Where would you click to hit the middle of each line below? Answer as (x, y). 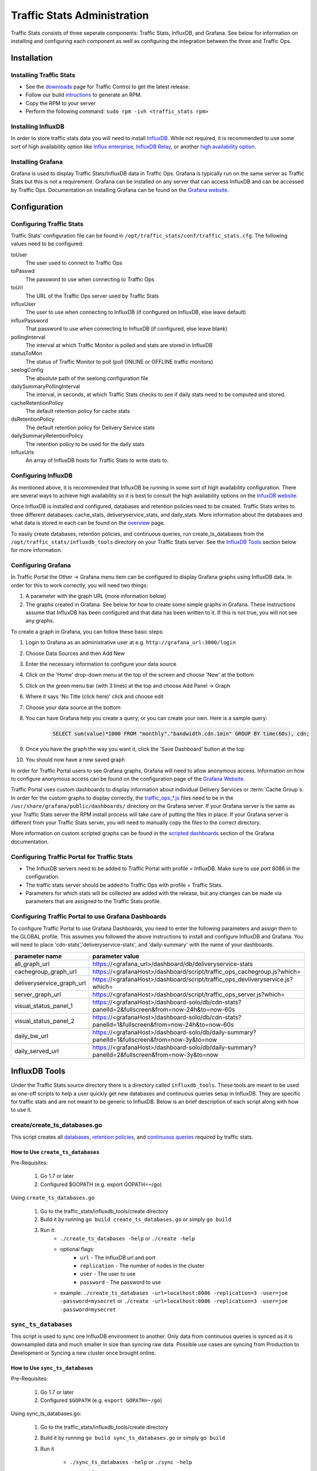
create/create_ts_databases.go (56, 1125)
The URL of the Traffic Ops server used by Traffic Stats (92, 296)
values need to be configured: (47, 244)
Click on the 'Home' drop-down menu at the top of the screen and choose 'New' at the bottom (140, 675)
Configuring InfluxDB (42, 475)
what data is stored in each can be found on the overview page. (88, 523)
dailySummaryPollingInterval (45, 386)
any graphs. (40, 621)
